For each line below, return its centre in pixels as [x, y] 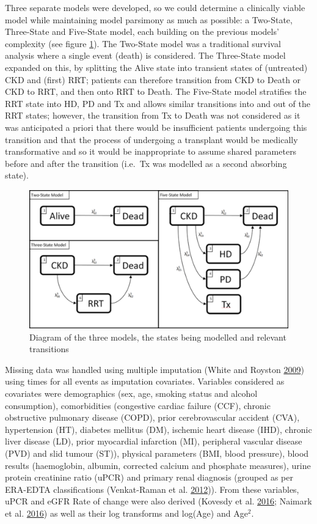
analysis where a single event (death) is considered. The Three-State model [145, 55]
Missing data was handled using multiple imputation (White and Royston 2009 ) [155, 369]
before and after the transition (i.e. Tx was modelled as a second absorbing [146, 163]
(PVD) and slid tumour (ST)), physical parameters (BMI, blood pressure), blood [157, 453]
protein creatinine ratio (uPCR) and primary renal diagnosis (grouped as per [149, 477]
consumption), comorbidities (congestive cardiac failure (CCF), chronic [138, 405]
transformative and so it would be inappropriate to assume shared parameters [151, 151]
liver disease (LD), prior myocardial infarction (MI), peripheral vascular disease [154, 441]
